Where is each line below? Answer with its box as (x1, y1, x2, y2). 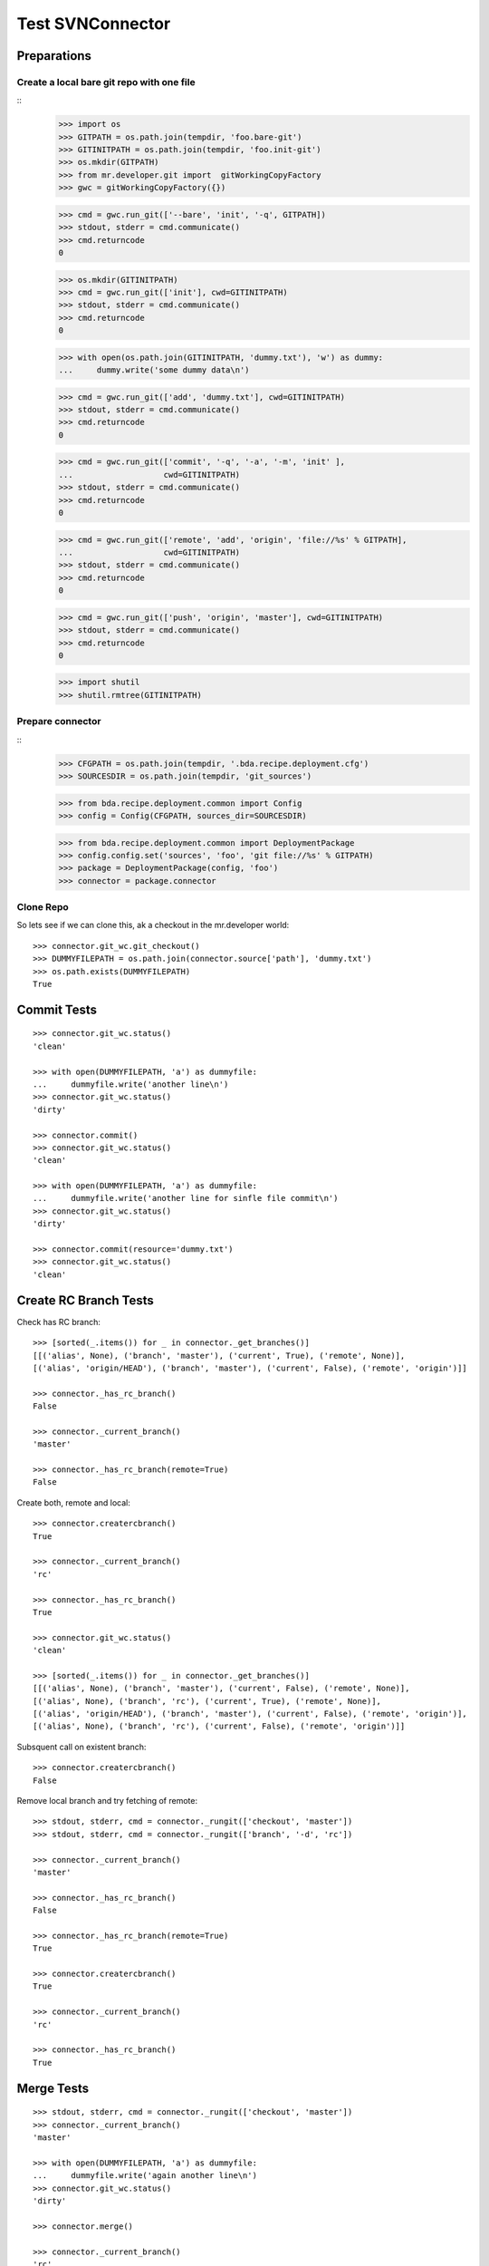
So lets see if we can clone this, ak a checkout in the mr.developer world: (16, 920, 290, 931)
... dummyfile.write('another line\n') (33, 1079, 229, 1089)
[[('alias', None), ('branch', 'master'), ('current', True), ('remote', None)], (33, 1351, 406, 1361)
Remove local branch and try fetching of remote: (16, 1796, 198, 1806)
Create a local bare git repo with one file (16, 75, 196, 88)
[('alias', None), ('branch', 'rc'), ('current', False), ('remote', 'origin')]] (33, 1721, 406, 1731)
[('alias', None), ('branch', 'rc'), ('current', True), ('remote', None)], (33, 1696, 382, 1706)
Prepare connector (16, 715, 101, 728)
